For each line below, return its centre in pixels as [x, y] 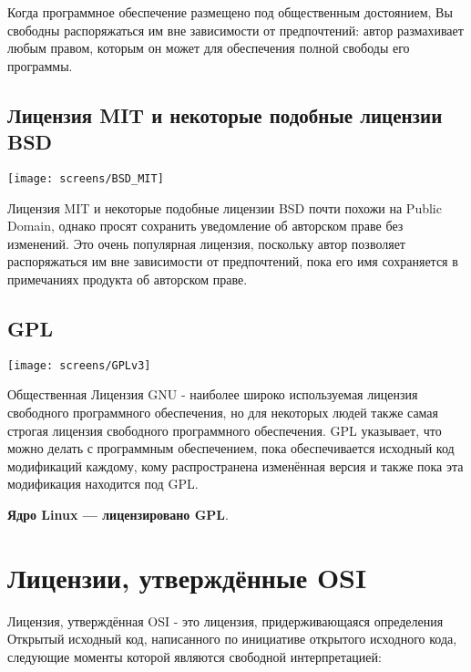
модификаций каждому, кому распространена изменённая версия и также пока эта [235, 465]
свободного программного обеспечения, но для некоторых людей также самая [223, 413]
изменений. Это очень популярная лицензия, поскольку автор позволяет [206, 243]
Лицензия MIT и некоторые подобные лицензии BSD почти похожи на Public [225, 207]
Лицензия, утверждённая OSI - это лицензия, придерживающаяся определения [225, 620]
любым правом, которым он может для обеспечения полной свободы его [209, 48]
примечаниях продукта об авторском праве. [128, 279]
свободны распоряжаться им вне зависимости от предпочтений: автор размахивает [235, 30]
